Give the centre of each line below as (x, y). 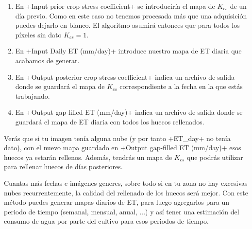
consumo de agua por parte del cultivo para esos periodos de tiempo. (107, 221)
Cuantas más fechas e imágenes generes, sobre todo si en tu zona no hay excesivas (126, 183)
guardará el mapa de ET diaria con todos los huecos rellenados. (110, 121)
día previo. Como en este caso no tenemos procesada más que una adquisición (131, 15)
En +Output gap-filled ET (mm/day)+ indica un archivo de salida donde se (129, 112)
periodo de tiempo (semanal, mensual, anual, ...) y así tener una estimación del (122, 211)
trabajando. (33, 96)
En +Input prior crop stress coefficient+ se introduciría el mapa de (115, 6)
